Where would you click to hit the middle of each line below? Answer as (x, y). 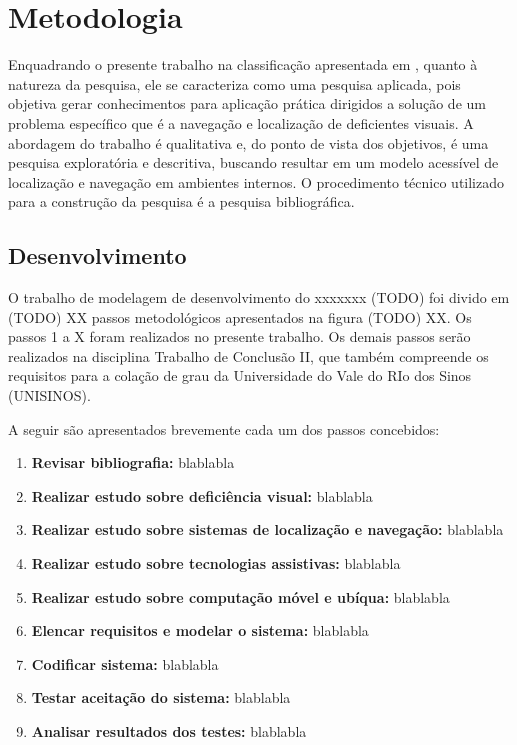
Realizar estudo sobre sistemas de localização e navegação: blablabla (267, 529)
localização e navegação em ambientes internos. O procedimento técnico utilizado (256, 181)
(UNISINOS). (49, 395)
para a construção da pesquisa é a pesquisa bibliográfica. (181, 201)
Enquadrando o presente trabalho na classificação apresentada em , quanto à (243, 64)
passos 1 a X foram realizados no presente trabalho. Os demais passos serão (239, 336)
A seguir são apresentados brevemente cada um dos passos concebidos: (224, 428)
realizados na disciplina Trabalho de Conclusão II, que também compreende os (248, 355)
